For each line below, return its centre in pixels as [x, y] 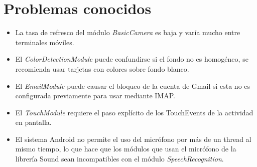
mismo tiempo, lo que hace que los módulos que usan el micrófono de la [126, 149]
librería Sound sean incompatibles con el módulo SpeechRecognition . [119, 159]
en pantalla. [33, 122]
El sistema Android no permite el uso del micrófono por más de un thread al [133, 139]
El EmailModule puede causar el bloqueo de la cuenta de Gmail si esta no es [133, 86]
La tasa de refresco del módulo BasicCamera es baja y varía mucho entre [128, 32]
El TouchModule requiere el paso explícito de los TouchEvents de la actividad [134, 112]
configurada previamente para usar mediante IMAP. [95, 96]
